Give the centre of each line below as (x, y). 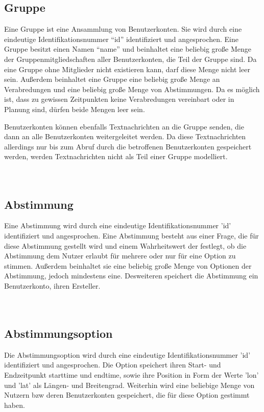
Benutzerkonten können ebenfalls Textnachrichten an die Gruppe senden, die (124, 126)
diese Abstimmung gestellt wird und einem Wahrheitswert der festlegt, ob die (125, 245)
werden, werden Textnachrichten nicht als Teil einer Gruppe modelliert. (116, 156)
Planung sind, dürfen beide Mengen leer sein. (75, 109)
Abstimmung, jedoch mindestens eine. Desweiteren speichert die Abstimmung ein (131, 276)
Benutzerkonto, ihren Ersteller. (52, 285)
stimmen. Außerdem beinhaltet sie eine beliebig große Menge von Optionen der (128, 265)
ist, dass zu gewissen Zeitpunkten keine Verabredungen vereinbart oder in (119, 99)
